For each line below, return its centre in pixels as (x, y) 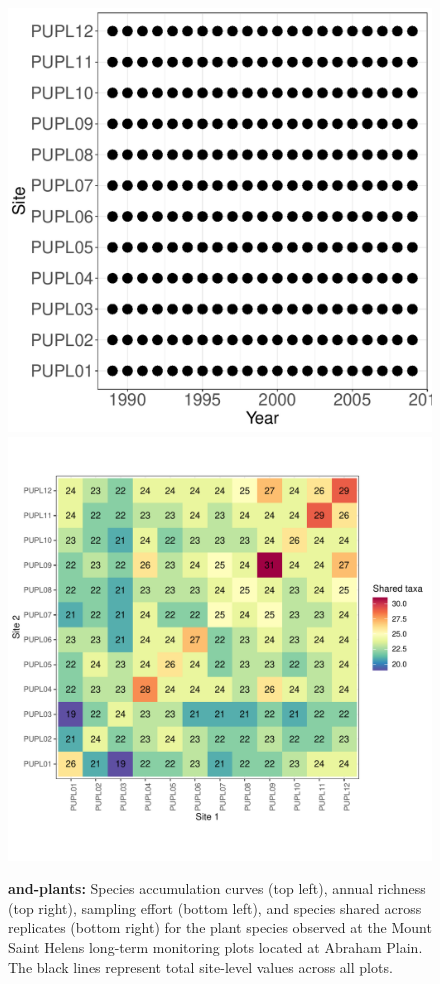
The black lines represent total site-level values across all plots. (200, 966)
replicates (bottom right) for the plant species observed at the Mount (220, 927)
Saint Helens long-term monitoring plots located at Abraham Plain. (215, 946)
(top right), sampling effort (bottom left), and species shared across (215, 907)
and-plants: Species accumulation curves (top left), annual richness (217, 888)
